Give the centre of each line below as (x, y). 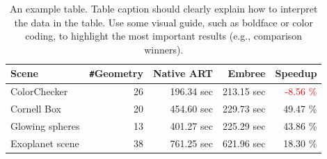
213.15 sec (244, 91)
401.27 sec (191, 125)
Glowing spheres (45, 125)
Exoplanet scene (45, 143)
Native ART (183, 73)
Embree (247, 73)
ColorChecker (39, 91)
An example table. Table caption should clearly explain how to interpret (164, 8)
